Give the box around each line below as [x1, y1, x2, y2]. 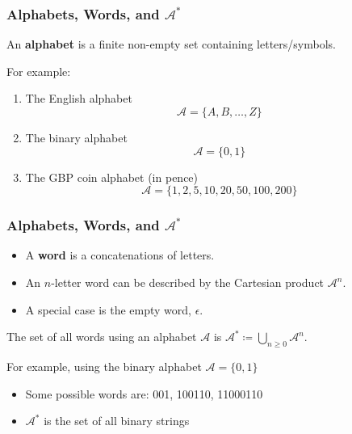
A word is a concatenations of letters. [25, 246, 215, 263]
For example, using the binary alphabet [6, 357, 202, 374]
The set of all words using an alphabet [6, 328, 197, 345]
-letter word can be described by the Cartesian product [51, 274, 325, 290]
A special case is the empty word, [25, 301, 191, 318]
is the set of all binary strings [44, 412, 190, 429]
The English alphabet [25, 90, 132, 107]
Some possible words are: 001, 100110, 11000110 [25, 385, 263, 402]
